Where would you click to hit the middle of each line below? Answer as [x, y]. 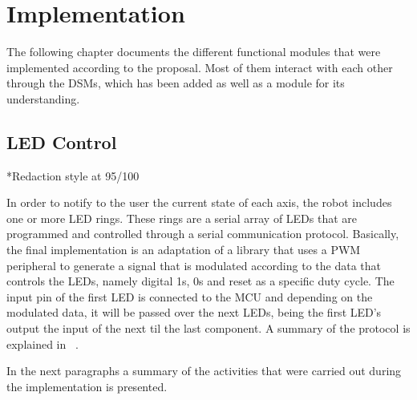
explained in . [43, 343]
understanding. [43, 98]
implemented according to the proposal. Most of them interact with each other [200, 67]
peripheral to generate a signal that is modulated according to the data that [194, 265]
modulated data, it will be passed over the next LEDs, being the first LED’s [194, 312]
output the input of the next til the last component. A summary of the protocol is [208, 328]
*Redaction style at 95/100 [73, 175]
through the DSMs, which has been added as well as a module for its [176, 83]
